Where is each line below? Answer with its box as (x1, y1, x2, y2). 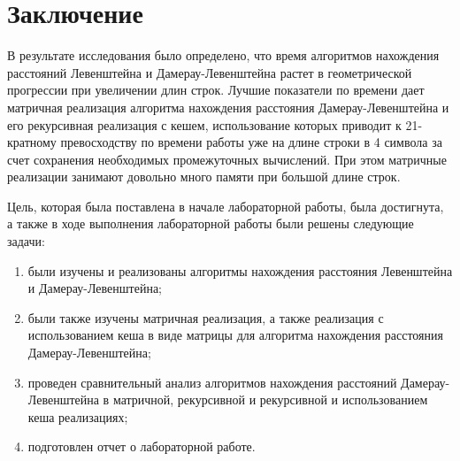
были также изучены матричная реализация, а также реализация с (27, 308, 384, 327)
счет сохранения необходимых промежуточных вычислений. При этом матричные (7, 150, 447, 168)
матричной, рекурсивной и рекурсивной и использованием (112, 390, 428, 409)
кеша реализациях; (27, 407, 128, 426)
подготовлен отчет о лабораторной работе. (27, 437, 256, 456)
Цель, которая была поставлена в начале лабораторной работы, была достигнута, (7, 196, 444, 215)
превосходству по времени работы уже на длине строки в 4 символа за (60, 133, 442, 151)
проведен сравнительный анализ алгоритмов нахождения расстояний (27, 373, 397, 391)
